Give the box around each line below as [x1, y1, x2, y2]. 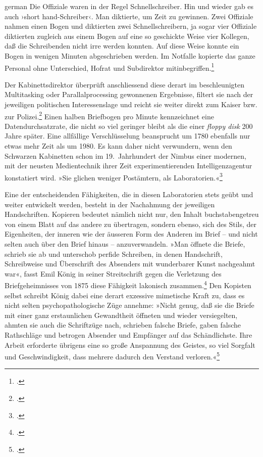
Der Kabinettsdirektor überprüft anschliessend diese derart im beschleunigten [5, 79, 245, 89]
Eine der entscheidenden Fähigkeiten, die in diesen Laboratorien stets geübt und [5, 189, 253, 200]
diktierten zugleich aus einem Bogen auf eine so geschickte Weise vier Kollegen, [5, 30, 249, 41]
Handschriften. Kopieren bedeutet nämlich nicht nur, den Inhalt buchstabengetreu [5, 209, 259, 219]
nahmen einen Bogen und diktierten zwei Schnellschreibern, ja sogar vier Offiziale [5, 21, 257, 31]
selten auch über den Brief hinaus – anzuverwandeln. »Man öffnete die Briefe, [5, 239, 245, 249]
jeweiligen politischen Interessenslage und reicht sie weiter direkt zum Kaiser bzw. [5, 99, 257, 109]
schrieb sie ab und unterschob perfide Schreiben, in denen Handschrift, [5, 248, 223, 259]
